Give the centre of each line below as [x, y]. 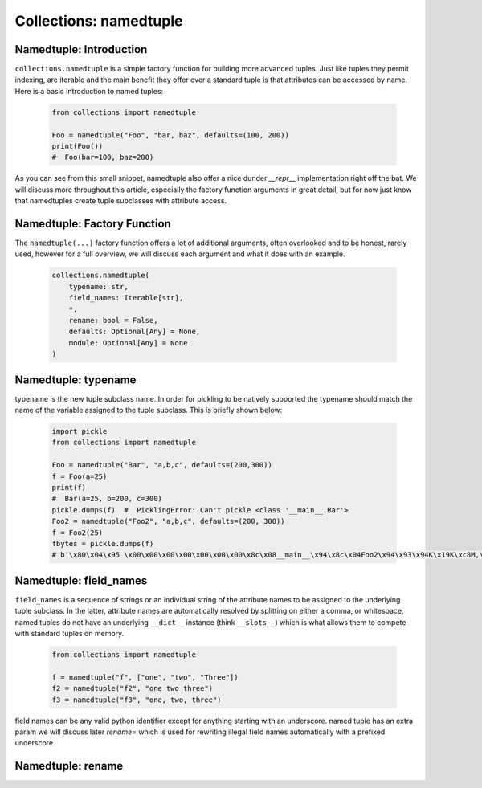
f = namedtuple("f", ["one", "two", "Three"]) [145, 677]
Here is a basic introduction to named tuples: [89, 91]
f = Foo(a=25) [80, 476]
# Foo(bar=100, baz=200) [103, 157]
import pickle [80, 431]
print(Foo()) [78, 146]
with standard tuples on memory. [69, 634]
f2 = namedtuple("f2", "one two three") [132, 688]
